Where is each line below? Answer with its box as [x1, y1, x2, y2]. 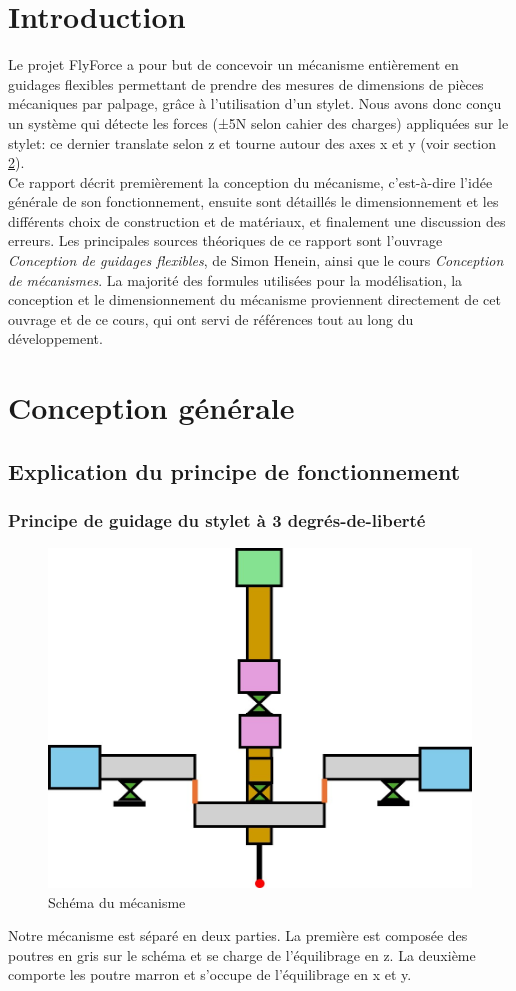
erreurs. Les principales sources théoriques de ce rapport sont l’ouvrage [8, 230, 443, 251]
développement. [8, 328, 103, 349]
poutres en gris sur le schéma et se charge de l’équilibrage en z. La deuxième [8, 944, 476, 965]
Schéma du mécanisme [48, 891, 186, 912]
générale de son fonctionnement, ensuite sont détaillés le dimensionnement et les [8, 191, 499, 212]
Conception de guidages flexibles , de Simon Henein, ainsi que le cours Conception [8, 250, 504, 271]
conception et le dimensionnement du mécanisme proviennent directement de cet [8, 289, 501, 310]
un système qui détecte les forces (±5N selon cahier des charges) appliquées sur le [8, 112, 509, 133]
